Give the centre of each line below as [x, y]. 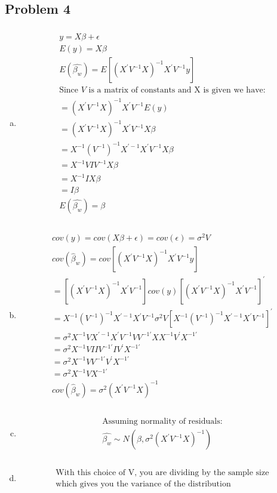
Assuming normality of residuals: [162, 422]
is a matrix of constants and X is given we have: [177, 90]
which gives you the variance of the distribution [143, 484]
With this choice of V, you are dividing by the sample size [162, 473]
